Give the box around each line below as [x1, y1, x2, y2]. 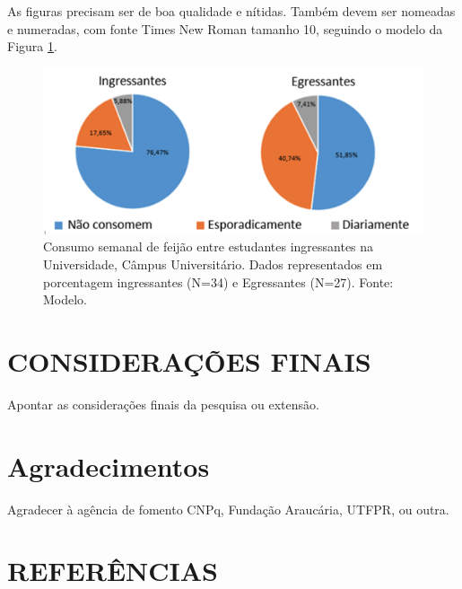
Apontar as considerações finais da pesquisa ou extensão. [7, 394, 319, 413]
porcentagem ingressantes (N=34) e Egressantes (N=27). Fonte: [43, 272, 394, 291]
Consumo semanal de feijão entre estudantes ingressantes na [43, 237, 374, 256]
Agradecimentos [7, 447, 210, 484]
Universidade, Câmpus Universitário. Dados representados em [43, 254, 383, 273]
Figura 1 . [7, 37, 57, 56]
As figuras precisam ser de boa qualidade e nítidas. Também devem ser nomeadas [7, 2, 456, 20]
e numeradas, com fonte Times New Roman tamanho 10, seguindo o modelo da [7, 19, 443, 38]
